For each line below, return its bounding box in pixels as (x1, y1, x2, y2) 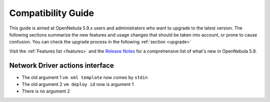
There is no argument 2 (21, 88, 70, 94)
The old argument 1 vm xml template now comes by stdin (21, 74, 148, 80)
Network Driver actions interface (9, 61, 114, 69)
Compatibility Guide (9, 7, 94, 18)
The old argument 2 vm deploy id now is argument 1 (21, 81, 134, 87)
